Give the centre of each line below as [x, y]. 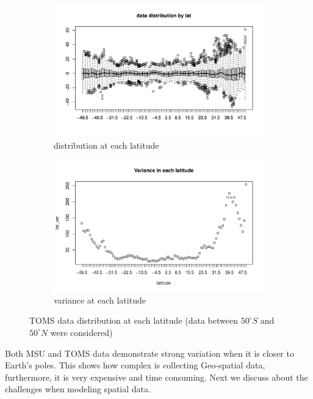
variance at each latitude [100, 300]
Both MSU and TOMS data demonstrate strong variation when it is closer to [149, 353]
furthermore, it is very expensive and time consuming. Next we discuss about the [156, 377]
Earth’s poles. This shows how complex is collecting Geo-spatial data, [135, 365]
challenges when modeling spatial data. [78, 389]
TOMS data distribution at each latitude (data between [134, 320]
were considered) [81, 332]
